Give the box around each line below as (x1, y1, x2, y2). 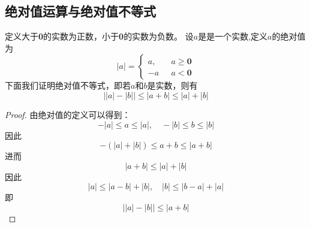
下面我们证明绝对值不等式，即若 (5, 79, 131, 92)
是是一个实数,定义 (198, 30, 268, 43)
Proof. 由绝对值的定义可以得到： (5, 108, 131, 120)
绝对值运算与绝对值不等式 (5, 2, 156, 20)
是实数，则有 (147, 79, 198, 92)
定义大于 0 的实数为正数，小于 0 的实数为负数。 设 (5, 30, 194, 43)
